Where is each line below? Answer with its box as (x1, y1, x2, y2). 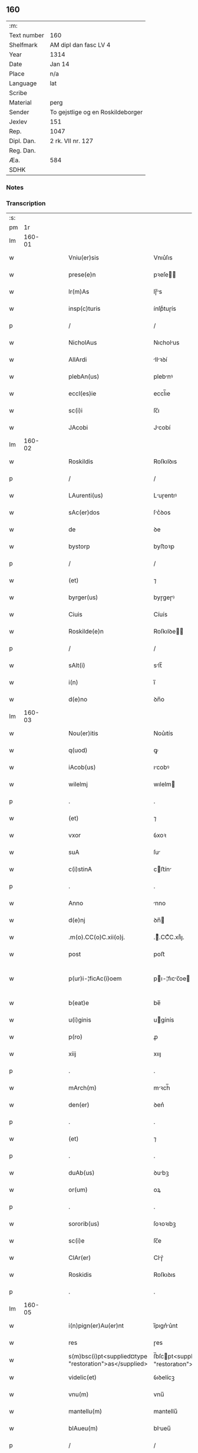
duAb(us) (68, 1169, 95, 1177)
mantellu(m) (68, 1408, 102, 1416)
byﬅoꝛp (153, 542, 175, 551)
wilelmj (68, 780, 88, 788)
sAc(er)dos (68, 508, 100, 516)
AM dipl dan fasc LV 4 (49, 41, 111, 49)
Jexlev (9, 118, 28, 126)
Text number (9, 31, 44, 39)
